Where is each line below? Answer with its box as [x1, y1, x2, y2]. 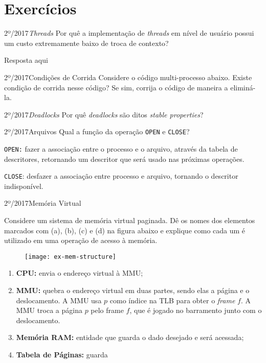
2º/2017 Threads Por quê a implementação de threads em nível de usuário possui [4, 28, 254, 38]
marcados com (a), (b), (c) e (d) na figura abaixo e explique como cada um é [4, 225, 246, 235]
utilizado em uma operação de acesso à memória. [4, 235, 158, 246]
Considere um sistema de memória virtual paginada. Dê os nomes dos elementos [4, 215, 255, 226]
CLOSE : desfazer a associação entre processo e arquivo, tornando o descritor [4, 171, 238, 181]
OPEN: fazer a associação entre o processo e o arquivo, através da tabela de [4, 143, 238, 154]
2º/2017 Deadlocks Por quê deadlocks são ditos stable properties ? [4, 109, 204, 119]
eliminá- [230, 82, 256, 92]
